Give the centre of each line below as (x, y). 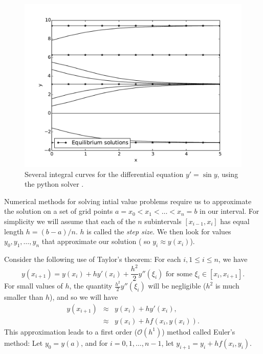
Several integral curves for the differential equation (104, 174)
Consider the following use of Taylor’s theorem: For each (93, 259)
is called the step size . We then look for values (159, 231)
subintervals (163, 221)
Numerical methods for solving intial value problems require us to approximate (128, 201)
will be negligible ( (177, 286)
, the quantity (91, 286)
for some (179, 274)
